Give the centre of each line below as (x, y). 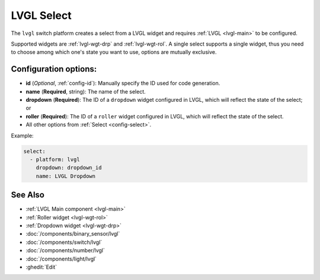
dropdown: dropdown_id (69, 168)
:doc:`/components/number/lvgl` (65, 250)
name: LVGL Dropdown (66, 176)
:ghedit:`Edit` (41, 267)
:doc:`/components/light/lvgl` (61, 259)
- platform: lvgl (55, 159)
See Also (28, 195)
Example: (22, 136)
